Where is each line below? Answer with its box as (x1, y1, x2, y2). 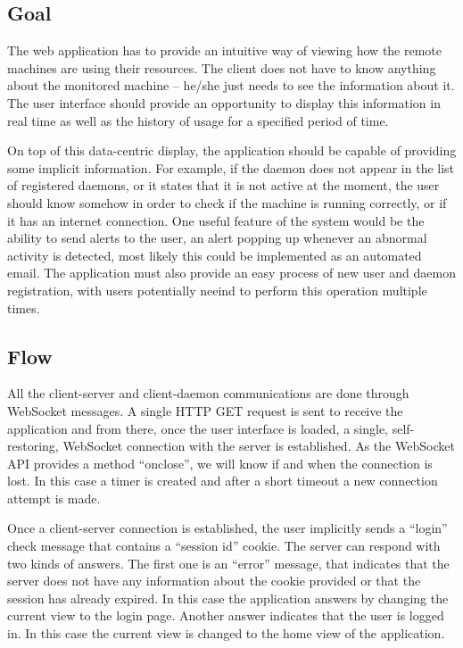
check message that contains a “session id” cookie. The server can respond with (7, 536, 441, 555)
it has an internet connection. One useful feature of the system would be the (7, 211, 425, 229)
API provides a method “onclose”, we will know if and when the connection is (7, 453, 433, 472)
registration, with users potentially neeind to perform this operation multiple (7, 280, 427, 299)
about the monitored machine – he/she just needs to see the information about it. (7, 76, 455, 95)
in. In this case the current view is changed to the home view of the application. (7, 624, 445, 643)
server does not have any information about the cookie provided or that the (7, 571, 421, 590)
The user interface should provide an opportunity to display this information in (7, 93, 441, 112)
